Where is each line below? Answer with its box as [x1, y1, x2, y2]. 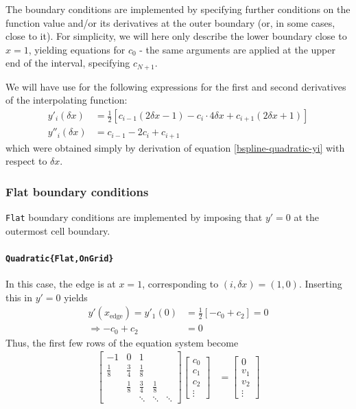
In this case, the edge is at [5, 277, 116, 291]
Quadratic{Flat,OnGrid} [5, 253, 114, 264]
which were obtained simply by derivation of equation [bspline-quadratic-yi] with [5, 140, 345, 154]
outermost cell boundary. [5, 223, 110, 237]
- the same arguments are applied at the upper [139, 42, 335, 56]
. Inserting [298, 277, 342, 291]
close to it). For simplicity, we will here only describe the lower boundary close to [5, 29, 347, 43]
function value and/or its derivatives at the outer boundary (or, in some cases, [5, 15, 335, 30]
